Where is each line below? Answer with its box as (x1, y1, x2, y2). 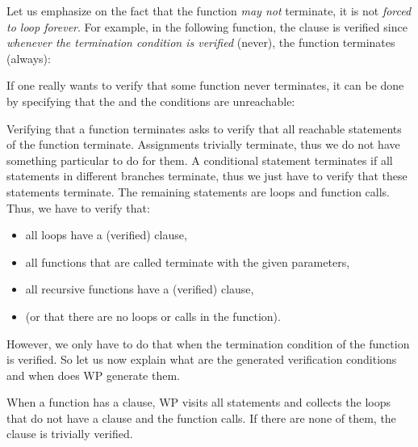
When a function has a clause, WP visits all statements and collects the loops (6, 394, 391, 411)
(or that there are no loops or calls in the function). (25, 307, 281, 324)
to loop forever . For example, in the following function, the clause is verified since (6, 18, 408, 35)
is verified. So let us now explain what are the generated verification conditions (6, 351, 397, 368)
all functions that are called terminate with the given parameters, (25, 253, 350, 270)
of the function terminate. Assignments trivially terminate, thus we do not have (6, 136, 400, 153)
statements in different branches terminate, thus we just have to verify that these (6, 167, 408, 184)
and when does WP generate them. (6, 366, 180, 383)
